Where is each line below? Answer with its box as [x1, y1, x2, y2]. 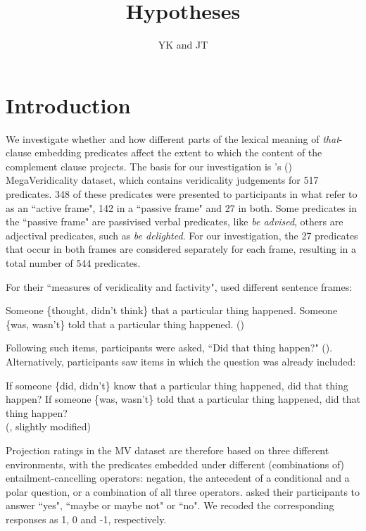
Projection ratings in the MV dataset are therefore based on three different [6, 442, 329, 457]
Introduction [6, 90, 131, 119]
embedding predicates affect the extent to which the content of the [34, 145, 322, 160]
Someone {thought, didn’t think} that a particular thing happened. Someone [6, 303, 338, 318]
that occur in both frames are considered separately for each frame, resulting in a [6, 242, 357, 256]
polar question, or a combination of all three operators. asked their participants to [6, 484, 360, 499]
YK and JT [158, 37, 208, 52]
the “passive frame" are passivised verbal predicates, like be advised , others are [6, 214, 343, 229]
